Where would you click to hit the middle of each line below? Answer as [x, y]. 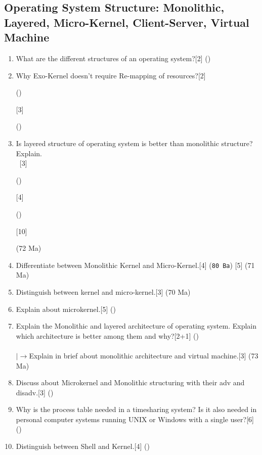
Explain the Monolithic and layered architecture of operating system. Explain [136, 326]
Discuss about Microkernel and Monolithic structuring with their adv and [130, 382]
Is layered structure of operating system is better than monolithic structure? [134, 143]
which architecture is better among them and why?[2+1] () [107, 335]
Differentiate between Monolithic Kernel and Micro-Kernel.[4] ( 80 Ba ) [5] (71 [135, 265]
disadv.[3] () [35, 392]
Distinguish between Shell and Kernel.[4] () [83, 446]
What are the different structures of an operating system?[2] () [113, 58]
